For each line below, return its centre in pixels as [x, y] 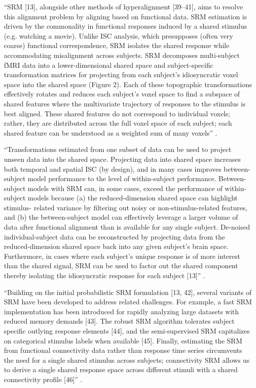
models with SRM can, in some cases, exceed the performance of [125, 188]
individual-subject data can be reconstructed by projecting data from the [114, 236]
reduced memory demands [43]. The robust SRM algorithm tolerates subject [119, 321]
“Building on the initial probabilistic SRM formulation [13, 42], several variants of [128, 292]
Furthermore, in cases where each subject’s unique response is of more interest [122, 256]
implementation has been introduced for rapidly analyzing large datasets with [122, 311]
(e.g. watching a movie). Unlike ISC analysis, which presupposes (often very [119, 35]
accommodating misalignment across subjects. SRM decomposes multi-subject [122, 55]
